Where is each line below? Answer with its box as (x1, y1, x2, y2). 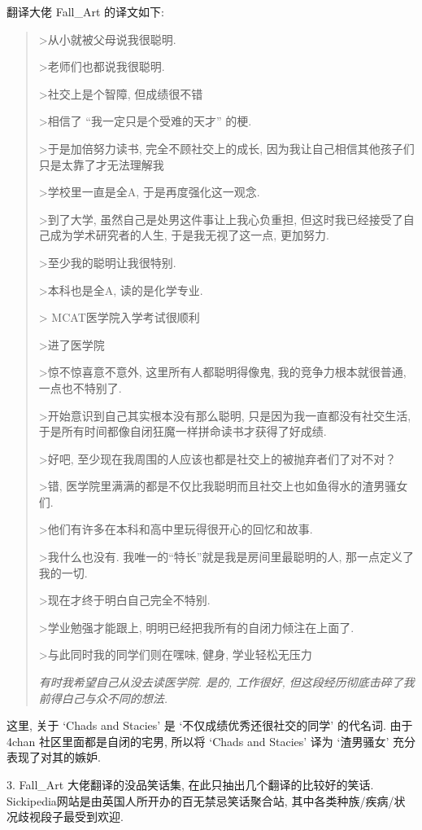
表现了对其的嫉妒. (7, 749, 101, 766)
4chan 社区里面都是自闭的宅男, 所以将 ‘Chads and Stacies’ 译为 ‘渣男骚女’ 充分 (7, 732, 415, 749)
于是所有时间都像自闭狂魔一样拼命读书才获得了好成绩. (38, 423, 327, 440)
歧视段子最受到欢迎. (17, 808, 124, 825)
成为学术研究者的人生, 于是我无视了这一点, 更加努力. (50, 226, 329, 244)
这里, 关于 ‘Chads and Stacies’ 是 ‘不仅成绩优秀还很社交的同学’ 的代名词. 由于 (7, 717, 413, 734)
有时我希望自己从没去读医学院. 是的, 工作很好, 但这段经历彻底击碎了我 (38, 674, 415, 691)
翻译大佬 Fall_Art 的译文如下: (7, 3, 164, 20)
